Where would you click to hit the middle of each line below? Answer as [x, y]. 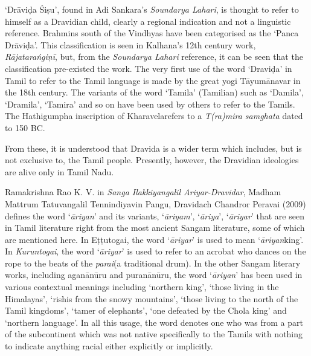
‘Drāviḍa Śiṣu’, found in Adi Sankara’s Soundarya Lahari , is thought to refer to [152, 9]
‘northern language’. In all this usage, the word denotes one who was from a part [154, 322]
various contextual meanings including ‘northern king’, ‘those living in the [142, 287]
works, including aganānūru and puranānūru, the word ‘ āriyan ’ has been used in [154, 275]
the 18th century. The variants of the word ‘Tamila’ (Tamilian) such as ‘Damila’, [154, 92]
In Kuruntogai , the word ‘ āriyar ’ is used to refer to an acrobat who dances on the [155, 251]
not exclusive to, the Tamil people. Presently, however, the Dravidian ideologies [152, 160]
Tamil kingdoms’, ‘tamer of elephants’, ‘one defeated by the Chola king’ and [146, 310]
